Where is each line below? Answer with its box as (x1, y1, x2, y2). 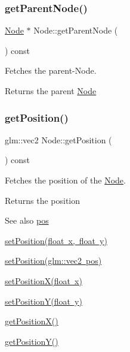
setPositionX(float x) (5, 274, 82, 287)
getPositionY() (5, 335, 58, 347)
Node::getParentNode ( (33, 24, 118, 37)
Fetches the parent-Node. (5, 64, 97, 77)
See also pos (5, 214, 49, 227)
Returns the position (5, 194, 81, 206)
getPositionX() (5, 315, 58, 327)
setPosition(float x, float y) (5, 234, 107, 246)
